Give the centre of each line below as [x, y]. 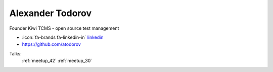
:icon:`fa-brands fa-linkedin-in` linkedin [63, 37]
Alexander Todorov [51, 13]
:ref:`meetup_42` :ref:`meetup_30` [57, 61]
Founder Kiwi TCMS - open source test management [64, 28]
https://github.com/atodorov [51, 44]
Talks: [16, 53]
